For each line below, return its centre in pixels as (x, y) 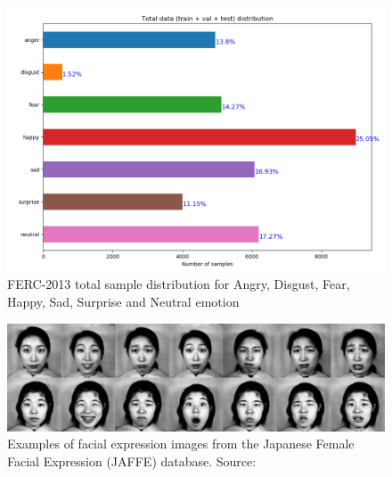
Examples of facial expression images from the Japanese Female (181, 444)
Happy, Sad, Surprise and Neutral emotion (123, 301)
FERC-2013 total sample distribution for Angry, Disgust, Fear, (179, 284)
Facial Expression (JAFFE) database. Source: (132, 461)
